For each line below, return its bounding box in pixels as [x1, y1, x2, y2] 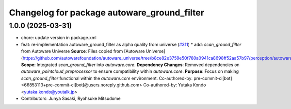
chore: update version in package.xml [21, 35, 97, 41]
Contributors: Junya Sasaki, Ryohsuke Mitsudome [21, 95, 121, 101]
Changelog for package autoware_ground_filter [9, 7, 205, 18]
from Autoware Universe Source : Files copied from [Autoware [21, 48, 145, 54]
